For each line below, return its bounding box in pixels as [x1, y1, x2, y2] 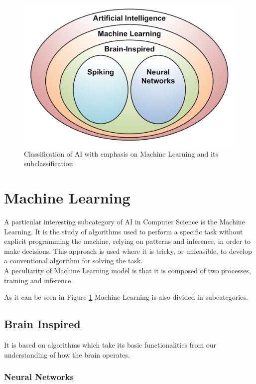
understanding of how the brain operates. [4, 349, 130, 360]
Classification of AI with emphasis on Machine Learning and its [24, 148, 218, 159]
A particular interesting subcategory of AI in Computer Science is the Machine [4, 216, 245, 227]
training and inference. [4, 275, 73, 285]
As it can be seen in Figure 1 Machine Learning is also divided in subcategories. [4, 292, 248, 302]
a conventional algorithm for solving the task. [4, 255, 143, 266]
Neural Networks [4, 371, 74, 383]
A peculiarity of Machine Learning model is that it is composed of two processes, [4, 265, 251, 275]
